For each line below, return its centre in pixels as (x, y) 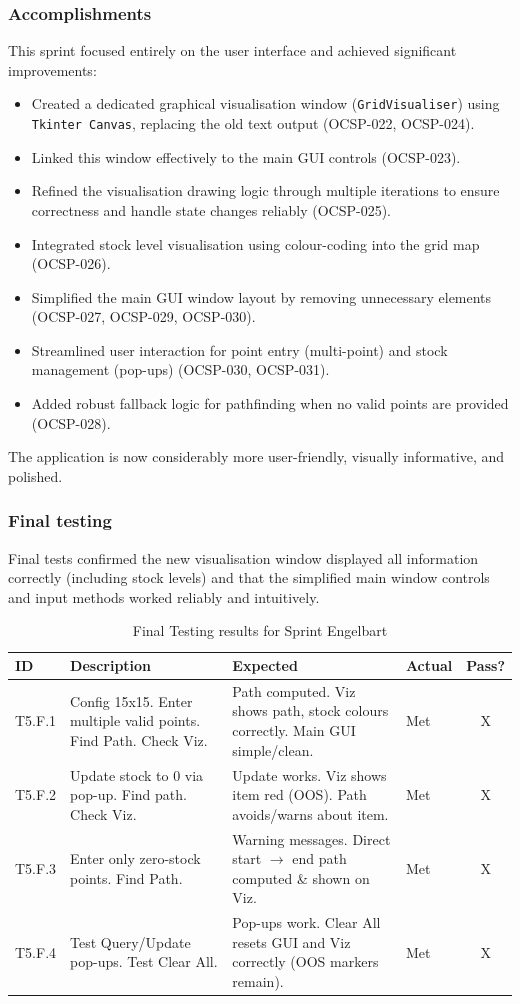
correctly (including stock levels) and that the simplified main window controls (249, 577)
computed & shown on (301, 877)
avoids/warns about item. (310, 813)
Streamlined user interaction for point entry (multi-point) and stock (239, 349)
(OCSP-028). (71, 422)
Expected (265, 665)
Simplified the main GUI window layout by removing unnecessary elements (261, 296)
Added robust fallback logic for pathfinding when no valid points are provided (270, 403)
